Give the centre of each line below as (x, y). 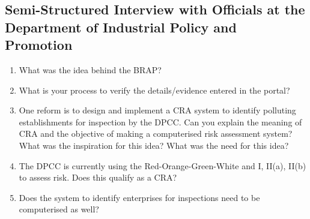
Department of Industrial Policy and (121, 27)
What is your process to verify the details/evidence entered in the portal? (154, 90)
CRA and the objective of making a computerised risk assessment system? (156, 133)
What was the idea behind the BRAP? (90, 69)
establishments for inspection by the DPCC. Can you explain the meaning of (160, 121)
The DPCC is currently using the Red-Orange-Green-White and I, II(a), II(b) (163, 165)
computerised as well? (59, 209)
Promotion (39, 45)
